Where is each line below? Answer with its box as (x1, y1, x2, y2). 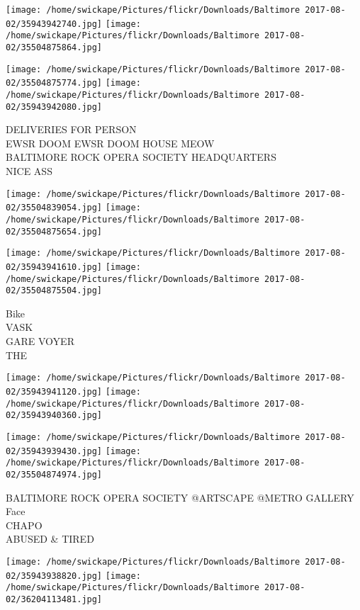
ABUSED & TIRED (6, 531, 94, 546)
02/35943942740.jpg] (6, 18, 103, 29)
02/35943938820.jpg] (6, 570, 103, 581)
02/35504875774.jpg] (6, 78, 103, 89)
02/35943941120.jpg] (6, 386, 103, 397)
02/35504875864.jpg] (6, 42, 103, 52)
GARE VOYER (6, 334, 74, 349)
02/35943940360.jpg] (6, 410, 103, 421)
